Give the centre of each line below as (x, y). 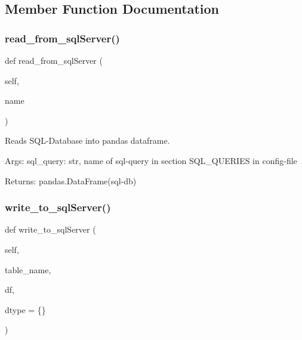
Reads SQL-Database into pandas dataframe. (87, 140)
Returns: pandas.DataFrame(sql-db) (71, 180)
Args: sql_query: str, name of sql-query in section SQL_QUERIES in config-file (151, 160)
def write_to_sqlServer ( (50, 229)
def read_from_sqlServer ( (54, 60)
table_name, (28, 269)
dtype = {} (25, 309)
